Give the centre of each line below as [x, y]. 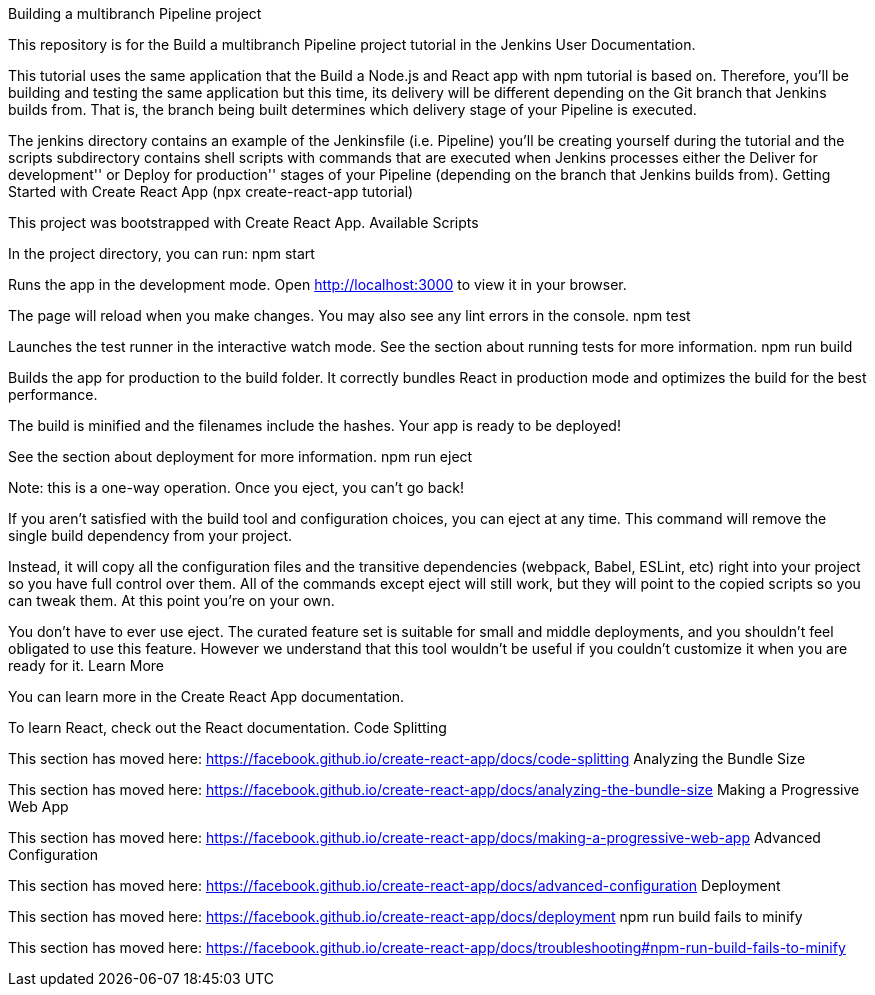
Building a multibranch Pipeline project [135, 13]
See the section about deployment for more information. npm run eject [240, 456]
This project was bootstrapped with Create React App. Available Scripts [243, 222]
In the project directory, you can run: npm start [161, 253]
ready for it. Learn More [86, 665]
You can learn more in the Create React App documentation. [206, 696]
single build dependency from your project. [150, 535]
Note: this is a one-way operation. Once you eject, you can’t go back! [236, 487]
